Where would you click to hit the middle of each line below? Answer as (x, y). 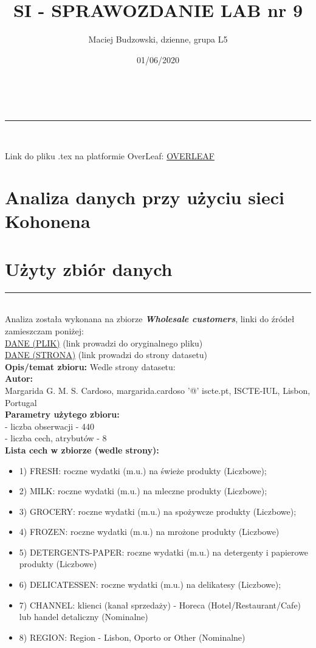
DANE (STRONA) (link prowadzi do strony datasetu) (106, 355)
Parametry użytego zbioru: (62, 414)
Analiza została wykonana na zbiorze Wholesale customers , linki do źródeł (150, 319)
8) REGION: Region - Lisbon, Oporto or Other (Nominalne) (132, 637)
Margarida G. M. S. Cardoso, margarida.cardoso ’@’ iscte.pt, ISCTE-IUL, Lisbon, (158, 390)
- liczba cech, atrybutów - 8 (56, 438)
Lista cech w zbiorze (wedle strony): (82, 450)
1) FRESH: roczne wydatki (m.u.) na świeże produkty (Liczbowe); (143, 470)
